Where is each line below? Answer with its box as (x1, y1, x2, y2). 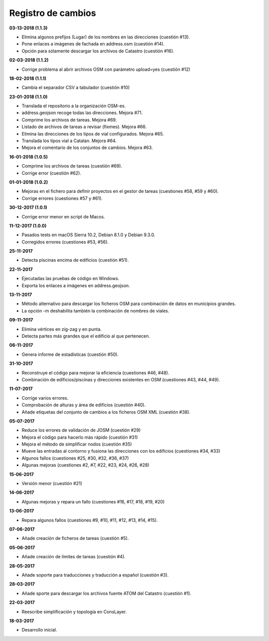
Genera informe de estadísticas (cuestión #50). (21, 351, 119, 357)
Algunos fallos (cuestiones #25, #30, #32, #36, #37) (21, 455, 129, 461)
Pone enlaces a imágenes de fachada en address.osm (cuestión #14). (21, 41, 165, 47)
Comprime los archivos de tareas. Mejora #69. (21, 117, 117, 123)
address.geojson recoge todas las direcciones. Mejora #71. (21, 110, 143, 116)
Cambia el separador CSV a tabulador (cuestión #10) (21, 85, 130, 91)
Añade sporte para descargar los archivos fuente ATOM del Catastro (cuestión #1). (21, 590, 192, 596)
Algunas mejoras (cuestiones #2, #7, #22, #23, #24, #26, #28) (21, 462, 149, 468)
